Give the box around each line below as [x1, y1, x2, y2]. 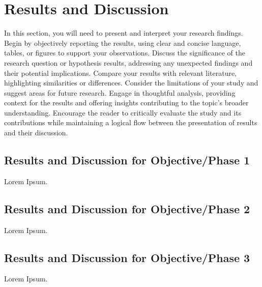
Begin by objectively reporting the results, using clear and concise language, [4, 37, 241, 48]
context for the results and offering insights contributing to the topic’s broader [4, 97, 249, 108]
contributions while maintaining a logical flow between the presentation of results [4, 117, 257, 128]
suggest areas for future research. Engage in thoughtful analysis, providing [4, 87, 236, 98]
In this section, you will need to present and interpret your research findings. [4, 27, 243, 38]
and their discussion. [4, 127, 68, 138]
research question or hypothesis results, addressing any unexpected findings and [4, 57, 253, 68]
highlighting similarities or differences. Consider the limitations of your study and [4, 77, 258, 88]
